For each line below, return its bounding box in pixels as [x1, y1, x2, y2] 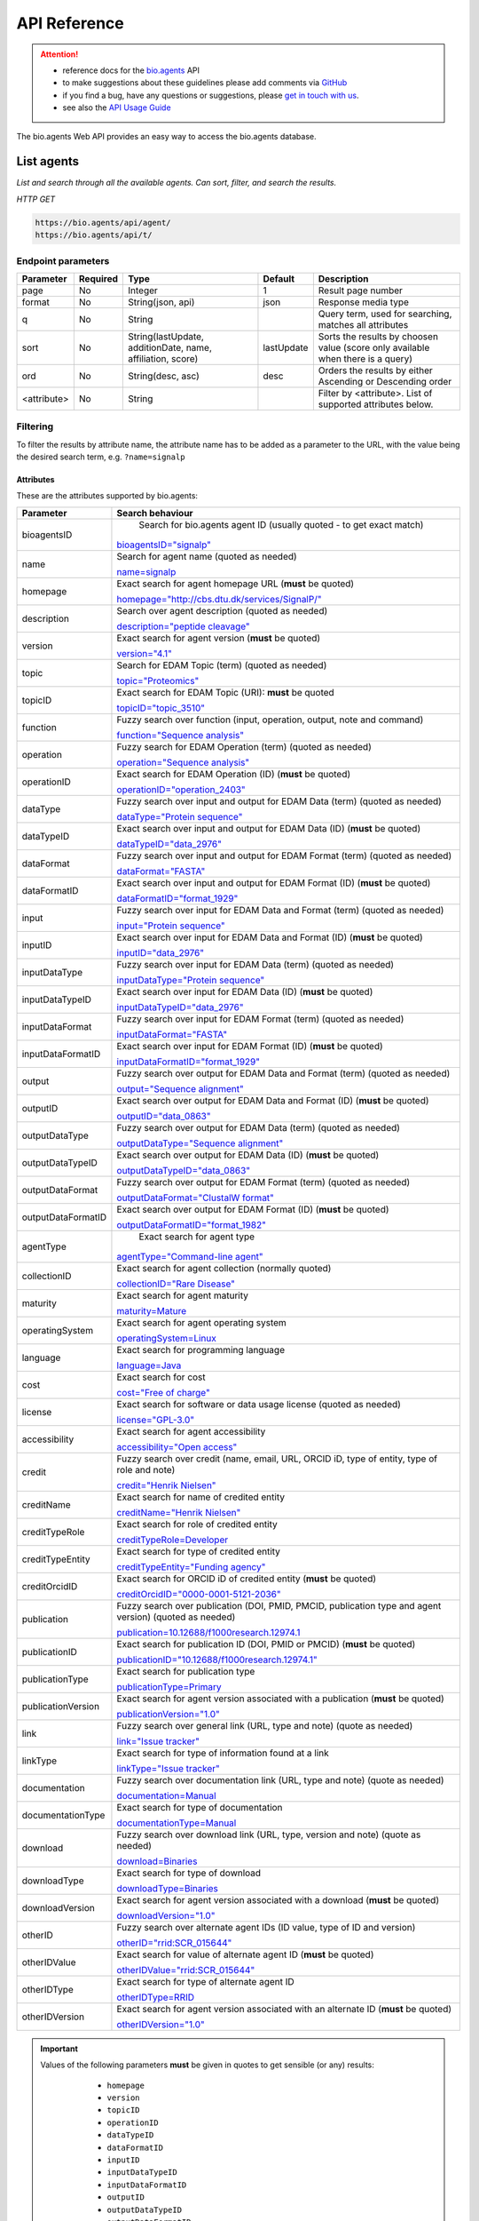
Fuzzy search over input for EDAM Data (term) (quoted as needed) [116, 958, 395, 970]
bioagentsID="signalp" [116, 538, 212, 551]
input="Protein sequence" [116, 919, 225, 932]
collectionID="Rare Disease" [116, 1278, 235, 1290]
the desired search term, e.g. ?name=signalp [16, 451, 185, 462]
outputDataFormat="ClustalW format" [116, 1191, 275, 1204]
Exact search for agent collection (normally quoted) [116, 1262, 332, 1274]
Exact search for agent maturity [116, 1289, 248, 1302]
